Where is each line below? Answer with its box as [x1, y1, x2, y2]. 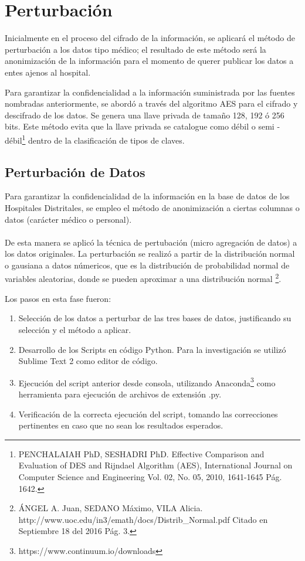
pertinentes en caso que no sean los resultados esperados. [18, 419, 223, 431]
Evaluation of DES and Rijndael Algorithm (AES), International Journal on [18, 459, 293, 471]
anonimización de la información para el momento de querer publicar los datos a [5, 55, 294, 67]
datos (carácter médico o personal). [5, 213, 132, 225]
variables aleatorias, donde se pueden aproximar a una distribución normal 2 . [5, 271, 282, 285]
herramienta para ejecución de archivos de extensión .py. [18, 387, 222, 400]
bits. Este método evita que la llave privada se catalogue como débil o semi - [5, 120, 280, 132]
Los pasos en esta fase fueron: [5, 292, 111, 304]
